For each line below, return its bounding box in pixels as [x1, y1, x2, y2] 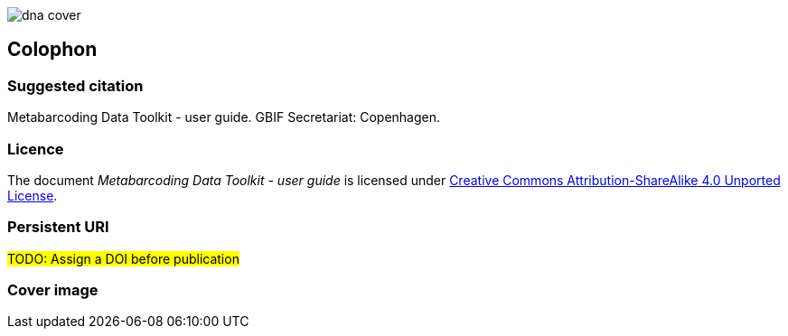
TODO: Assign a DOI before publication [7, 250, 239, 266]
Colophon [7, 38, 98, 61]
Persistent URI [7, 218, 109, 237]
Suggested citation [7, 76, 144, 95]
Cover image [7, 281, 98, 300]
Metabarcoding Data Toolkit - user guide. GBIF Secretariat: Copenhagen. [7, 109, 441, 126]
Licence [7, 139, 64, 158]
